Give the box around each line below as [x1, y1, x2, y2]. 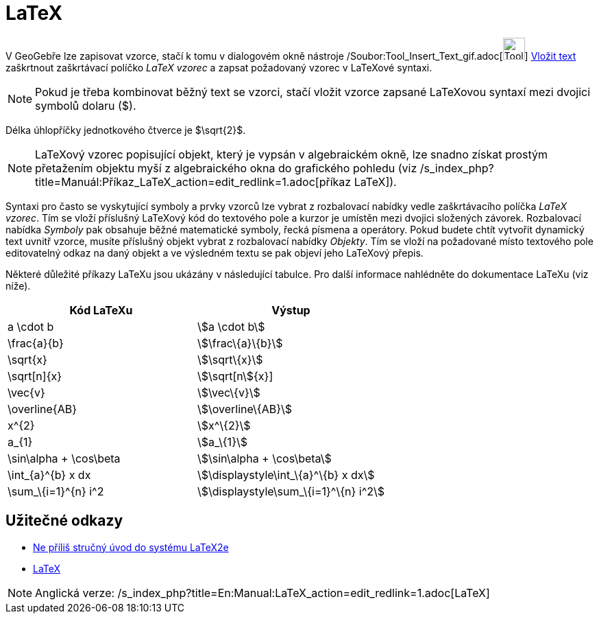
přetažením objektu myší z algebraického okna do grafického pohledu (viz [35, 161, 417, 175]
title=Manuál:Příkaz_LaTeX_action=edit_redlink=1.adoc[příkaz [35, 174, 352, 189]
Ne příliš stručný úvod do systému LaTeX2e [33, 541, 229, 553]
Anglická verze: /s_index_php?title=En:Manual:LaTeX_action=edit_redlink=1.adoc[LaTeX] [35, 585, 490, 600]
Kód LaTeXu [69, 303, 133, 317]
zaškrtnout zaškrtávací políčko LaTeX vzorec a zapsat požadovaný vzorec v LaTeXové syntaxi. [5, 61, 432, 73]
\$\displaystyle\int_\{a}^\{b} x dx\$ [197, 467, 375, 482]
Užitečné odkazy [5, 512, 123, 530]
